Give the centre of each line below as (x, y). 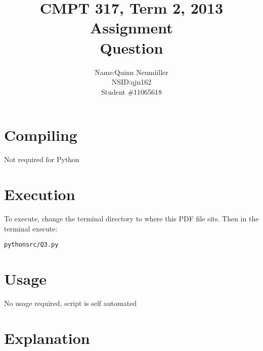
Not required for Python (42, 159)
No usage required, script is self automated (71, 303)
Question (131, 47)
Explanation (47, 338)
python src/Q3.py (31, 245)
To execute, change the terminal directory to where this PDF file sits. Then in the (131, 218)
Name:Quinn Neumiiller (131, 72)
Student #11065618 (131, 91)
